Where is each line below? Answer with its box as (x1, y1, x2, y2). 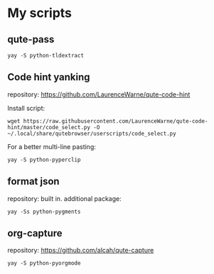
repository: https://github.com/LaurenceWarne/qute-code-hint (7, 90, 191, 99)
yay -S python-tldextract (7, 52, 84, 59)
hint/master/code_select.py (7, 124, 91, 131)
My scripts (7, 5, 73, 21)
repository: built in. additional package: (7, 194, 122, 203)
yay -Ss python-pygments (7, 208, 81, 215)
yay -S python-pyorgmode (7, 260, 81, 267)
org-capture (7, 227, 63, 239)
